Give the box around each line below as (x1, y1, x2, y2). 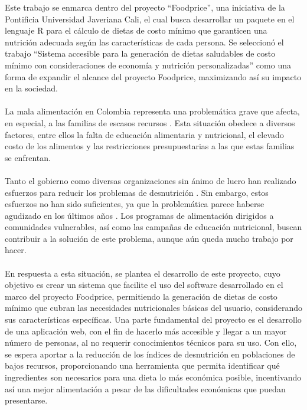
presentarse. (5, 394, 48, 406)
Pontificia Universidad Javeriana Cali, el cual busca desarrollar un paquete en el (5, 12, 295, 25)
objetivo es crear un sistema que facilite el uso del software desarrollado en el (5, 278, 283, 291)
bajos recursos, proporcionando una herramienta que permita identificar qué (5, 359, 280, 372)
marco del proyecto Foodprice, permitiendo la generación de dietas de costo (5, 290, 277, 302)
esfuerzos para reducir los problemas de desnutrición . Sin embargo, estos (5, 186, 269, 198)
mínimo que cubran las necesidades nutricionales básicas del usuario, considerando (5, 301, 302, 314)
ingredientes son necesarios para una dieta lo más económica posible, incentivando (5, 371, 302, 383)
